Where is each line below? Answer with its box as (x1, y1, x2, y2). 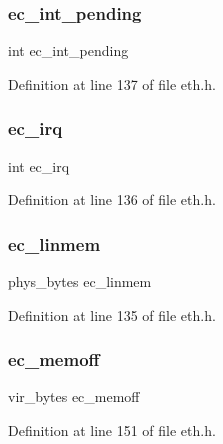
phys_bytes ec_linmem (8, 271, 152, 292)
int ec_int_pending (8, 40, 129, 61)
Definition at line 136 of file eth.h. (8, 189, 216, 210)
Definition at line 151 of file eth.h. (8, 420, 216, 441)
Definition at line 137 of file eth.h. (8, 73, 216, 94)
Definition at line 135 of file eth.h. (8, 304, 216, 325)
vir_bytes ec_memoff (8, 386, 140, 407)
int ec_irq (8, 155, 70, 176)
